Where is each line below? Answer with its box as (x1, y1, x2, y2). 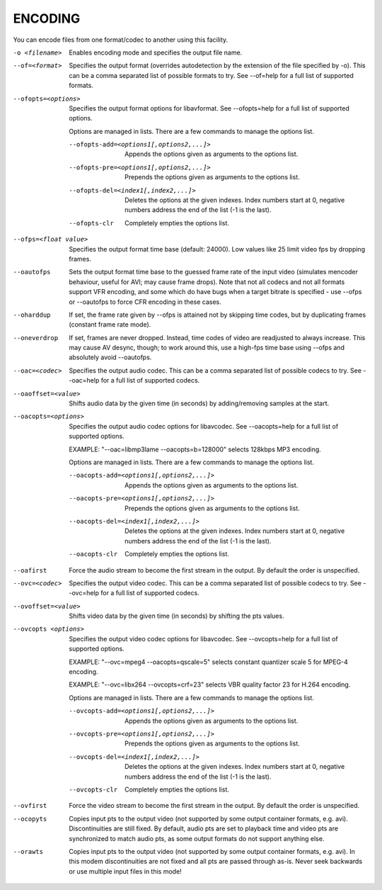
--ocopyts (13, 815, 47, 823)
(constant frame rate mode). (69, 320, 151, 329)
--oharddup (13, 310, 51, 319)
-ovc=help (69, 589, 99, 597)
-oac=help (69, 376, 100, 385)
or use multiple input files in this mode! (69, 867, 182, 875)
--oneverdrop (13, 334, 59, 342)
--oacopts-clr (69, 550, 118, 558)
